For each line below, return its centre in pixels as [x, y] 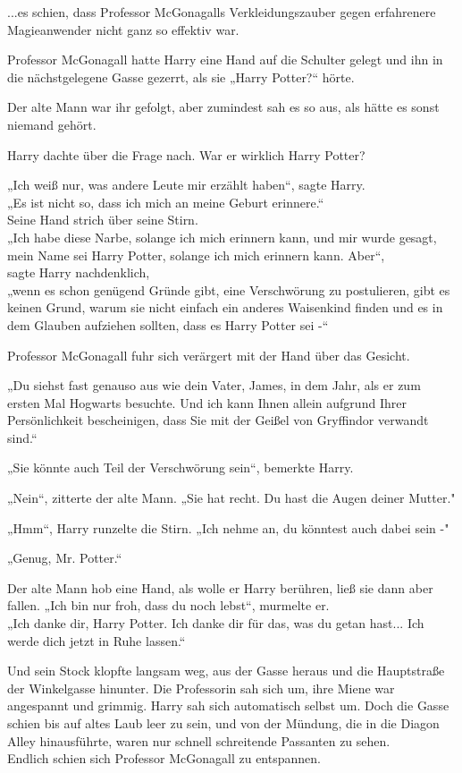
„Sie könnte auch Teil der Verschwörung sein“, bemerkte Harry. [181, 467]
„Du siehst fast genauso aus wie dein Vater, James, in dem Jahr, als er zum [214, 385]
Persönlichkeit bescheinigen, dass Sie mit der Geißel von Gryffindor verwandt [218, 420]
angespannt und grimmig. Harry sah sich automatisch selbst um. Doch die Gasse [228, 705]
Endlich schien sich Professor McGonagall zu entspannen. [164, 758]
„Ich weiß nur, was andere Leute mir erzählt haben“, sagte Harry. [186, 185]
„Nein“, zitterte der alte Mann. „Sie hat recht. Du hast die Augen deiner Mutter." [231, 498]
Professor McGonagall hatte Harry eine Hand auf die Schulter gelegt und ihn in [225, 59]
